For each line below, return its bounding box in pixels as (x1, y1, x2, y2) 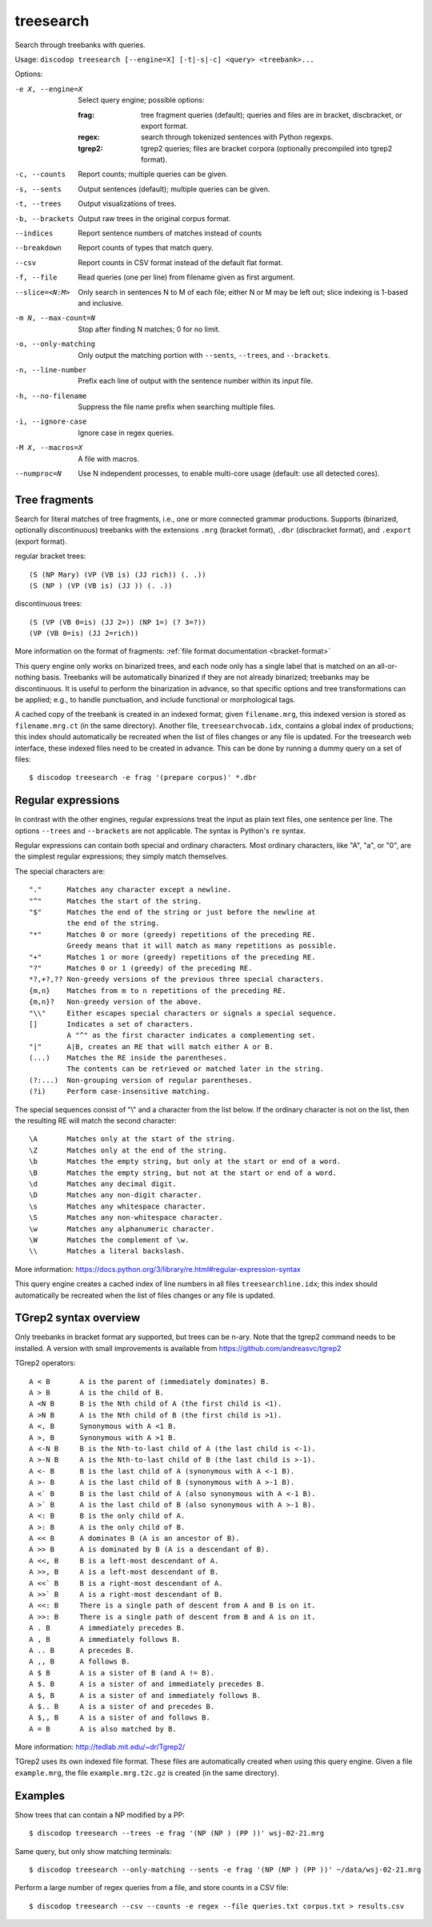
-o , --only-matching (14, 340, 96, 348)
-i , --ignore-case (14, 417, 87, 426)
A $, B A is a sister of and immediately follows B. (29, 1691, 262, 1700)
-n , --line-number (14, 365, 87, 374)
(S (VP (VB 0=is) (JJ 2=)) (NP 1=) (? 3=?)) (29, 618, 207, 626)
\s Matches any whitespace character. (29, 1201, 207, 1211)
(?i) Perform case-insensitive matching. (29, 1087, 211, 1096)
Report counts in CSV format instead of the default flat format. (78, 257, 283, 268)
